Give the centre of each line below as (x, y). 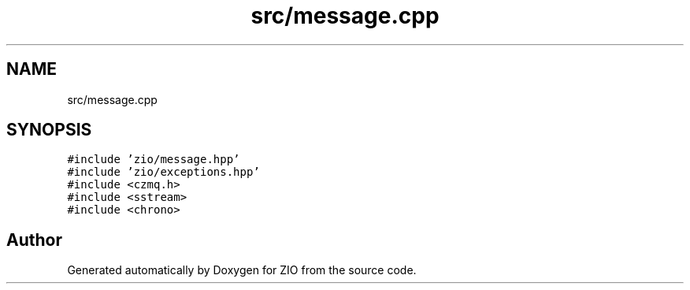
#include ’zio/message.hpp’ (154, 160)
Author (34, 240)
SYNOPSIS (49, 130)
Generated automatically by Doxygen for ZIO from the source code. (242, 270)
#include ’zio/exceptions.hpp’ (163, 172)
